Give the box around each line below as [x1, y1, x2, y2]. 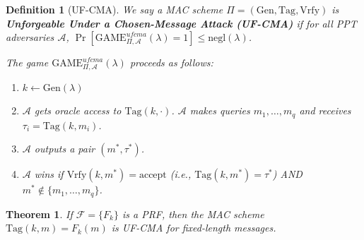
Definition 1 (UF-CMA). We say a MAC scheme [6, 2, 223, 16]
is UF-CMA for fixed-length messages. [111, 220, 276, 235]
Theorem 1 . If [6, 206, 73, 221]
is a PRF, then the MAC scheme [122, 206, 264, 221]
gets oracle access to [34, 103, 122, 118]
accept [139, 170, 167, 181]
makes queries [189, 103, 250, 118]
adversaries [6, 30, 54, 44]
